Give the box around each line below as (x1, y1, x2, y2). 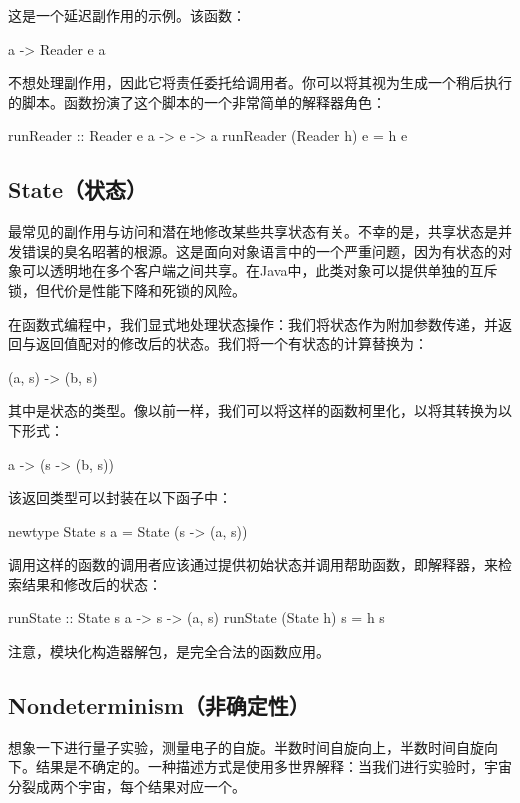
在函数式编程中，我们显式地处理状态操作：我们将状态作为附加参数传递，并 (8, 313, 498, 334)
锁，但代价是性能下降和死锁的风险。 (8, 279, 246, 300)
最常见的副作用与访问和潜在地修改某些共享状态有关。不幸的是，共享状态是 (8, 221, 498, 242)
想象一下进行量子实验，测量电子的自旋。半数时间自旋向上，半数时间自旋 (8, 736, 484, 757)
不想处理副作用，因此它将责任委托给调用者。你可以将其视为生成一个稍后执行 (8, 72, 512, 93)
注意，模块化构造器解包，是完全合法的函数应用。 (8, 641, 330, 662)
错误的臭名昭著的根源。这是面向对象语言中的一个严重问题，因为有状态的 (21, 240, 498, 261)
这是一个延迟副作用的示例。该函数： (8, 5, 246, 25)
